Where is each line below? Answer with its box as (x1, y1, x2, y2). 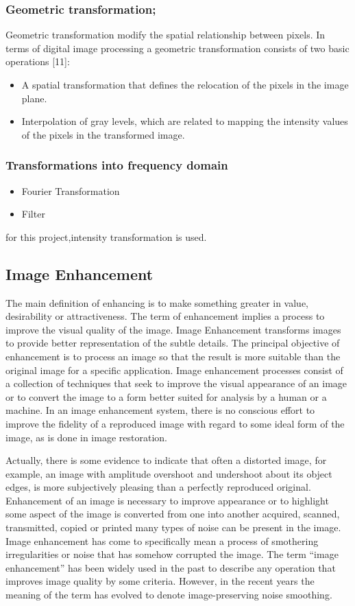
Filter (21, 207, 45, 221)
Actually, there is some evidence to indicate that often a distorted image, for (5, 453, 327, 467)
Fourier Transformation (21, 183, 120, 198)
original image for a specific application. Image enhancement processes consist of (5, 362, 343, 377)
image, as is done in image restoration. (5, 430, 167, 444)
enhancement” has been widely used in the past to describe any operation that (5, 560, 336, 574)
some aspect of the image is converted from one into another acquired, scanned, (5, 506, 340, 521)
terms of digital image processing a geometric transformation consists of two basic (5, 40, 350, 55)
